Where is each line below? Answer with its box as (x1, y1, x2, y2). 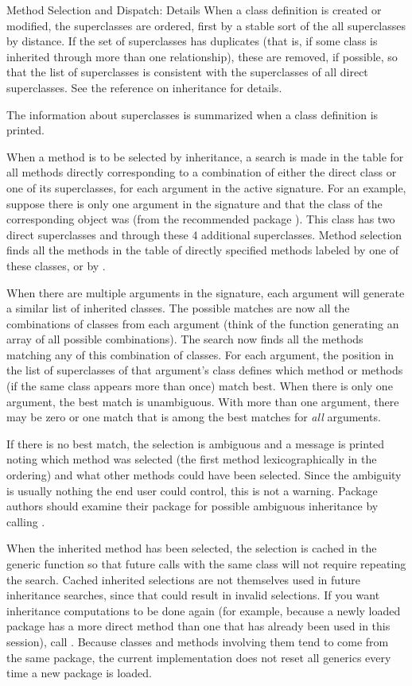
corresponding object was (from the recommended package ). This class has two (6, 211, 395, 227)
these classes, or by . (6, 257, 106, 273)
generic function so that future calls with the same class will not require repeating (6, 556, 406, 572)
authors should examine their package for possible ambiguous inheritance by (6, 498, 379, 514)
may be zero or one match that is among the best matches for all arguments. (6, 409, 381, 425)
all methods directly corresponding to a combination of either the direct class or (6, 164, 397, 180)
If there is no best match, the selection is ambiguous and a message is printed (6, 435, 385, 452)
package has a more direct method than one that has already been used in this (6, 618, 391, 634)
